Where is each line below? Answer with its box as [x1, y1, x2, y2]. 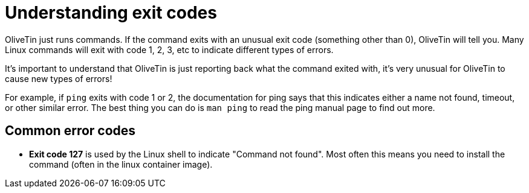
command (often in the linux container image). [29, 159, 213, 169]
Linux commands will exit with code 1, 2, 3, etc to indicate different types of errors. [5, 44, 334, 55]
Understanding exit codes [5, 2, 217, 23]
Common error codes [5, 123, 136, 139]
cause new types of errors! [5, 73, 112, 84]
